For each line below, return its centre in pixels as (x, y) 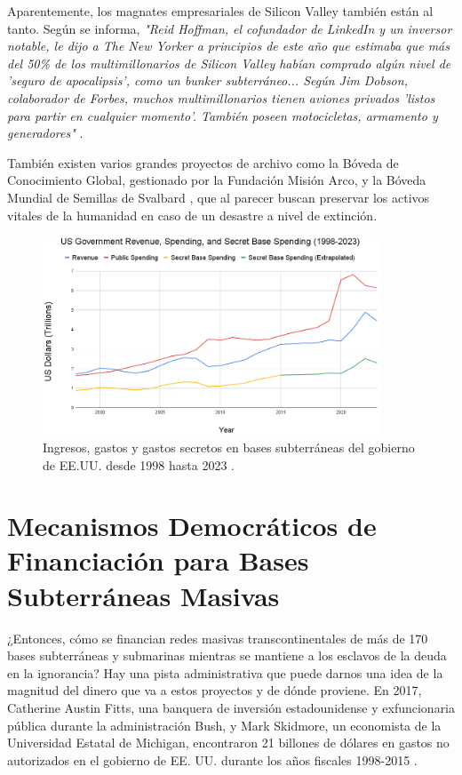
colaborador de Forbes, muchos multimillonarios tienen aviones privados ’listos (221, 97)
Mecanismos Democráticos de (192, 526)
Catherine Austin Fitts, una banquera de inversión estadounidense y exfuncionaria (231, 707)
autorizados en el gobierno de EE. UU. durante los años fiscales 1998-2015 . (212, 759)
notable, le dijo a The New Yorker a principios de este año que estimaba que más (228, 46)
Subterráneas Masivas (143, 595)
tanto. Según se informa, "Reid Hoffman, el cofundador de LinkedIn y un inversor (230, 28)
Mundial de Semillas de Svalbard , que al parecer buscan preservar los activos (219, 197)
